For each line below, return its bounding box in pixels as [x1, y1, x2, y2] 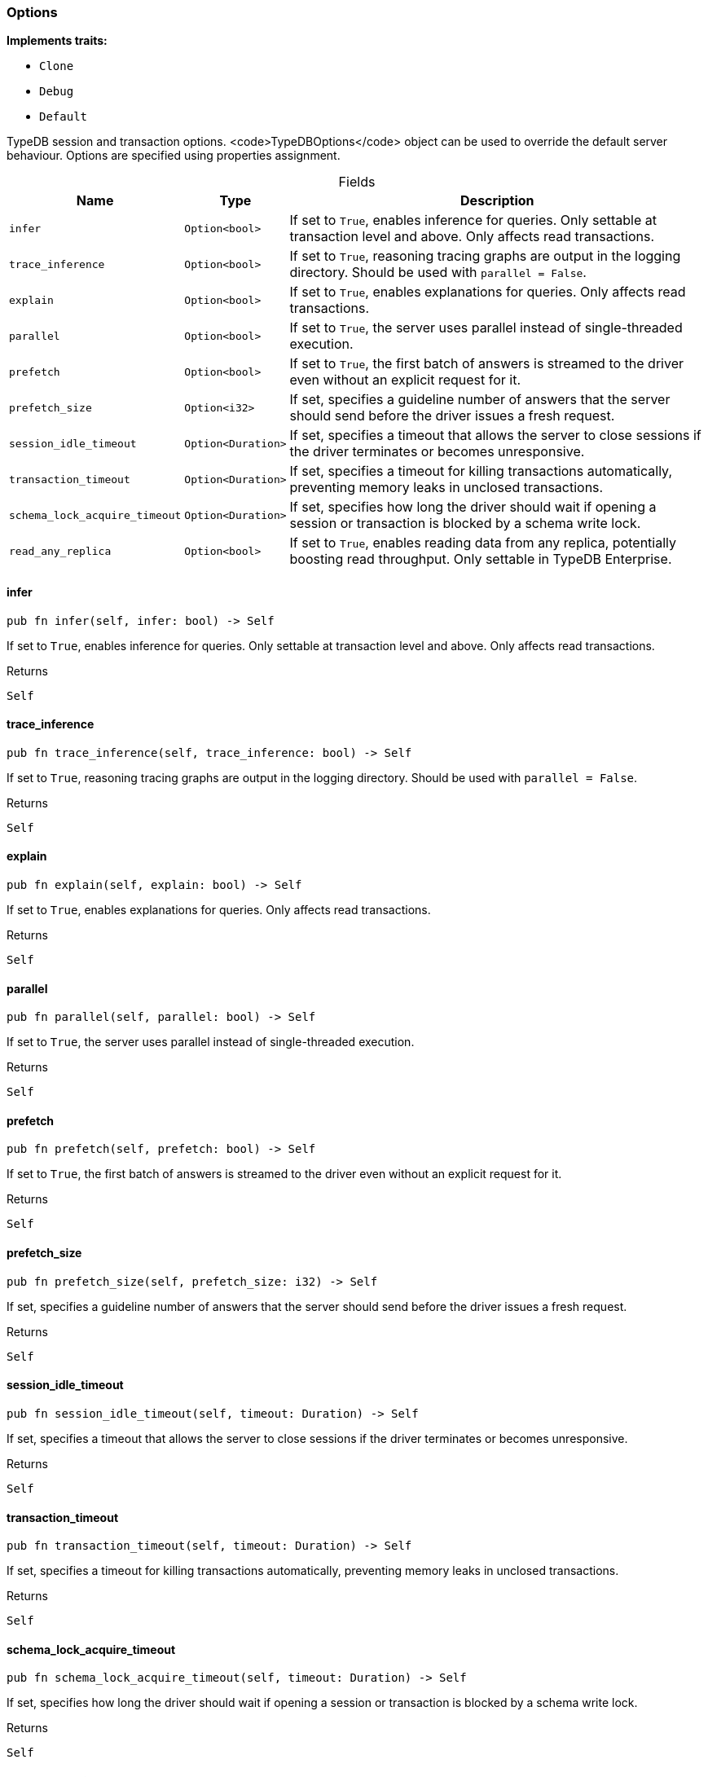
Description [460, 192, 534, 209]
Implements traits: [7, 33, 108, 48]
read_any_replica [9, 544, 112, 557]
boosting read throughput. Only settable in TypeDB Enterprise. [289, 551, 672, 568]
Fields [338, 174, 376, 191]
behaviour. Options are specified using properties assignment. [7, 148, 341, 163]
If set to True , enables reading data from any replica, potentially [289, 534, 677, 552]
